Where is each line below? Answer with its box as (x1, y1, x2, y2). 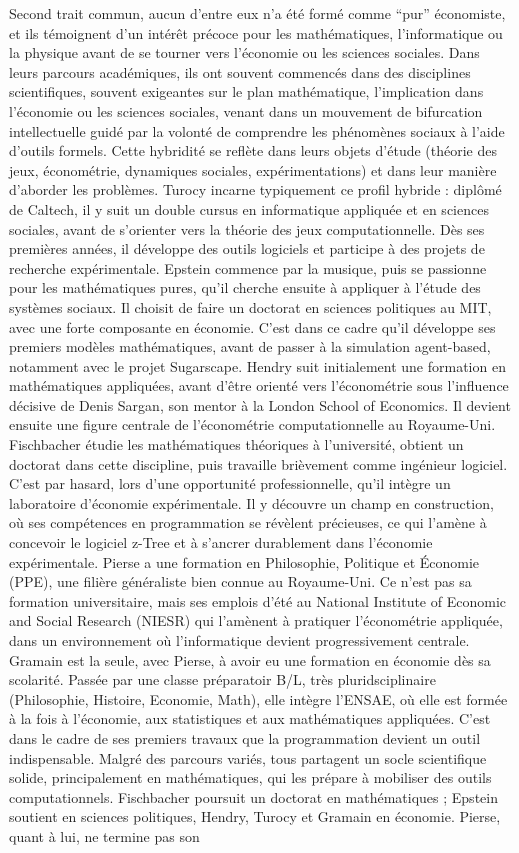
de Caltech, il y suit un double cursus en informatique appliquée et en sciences (9, 198, 489, 219)
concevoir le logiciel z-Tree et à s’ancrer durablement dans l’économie (9, 532, 433, 553)
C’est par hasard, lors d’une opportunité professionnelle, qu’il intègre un (9, 473, 451, 494)
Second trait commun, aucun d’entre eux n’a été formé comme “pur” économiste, (9, 3, 506, 23)
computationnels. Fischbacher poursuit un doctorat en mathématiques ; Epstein (9, 786, 498, 807)
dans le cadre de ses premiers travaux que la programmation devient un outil (9, 727, 481, 748)
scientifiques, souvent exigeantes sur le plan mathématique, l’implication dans (9, 81, 484, 102)
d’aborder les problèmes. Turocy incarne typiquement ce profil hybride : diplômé (9, 179, 502, 200)
